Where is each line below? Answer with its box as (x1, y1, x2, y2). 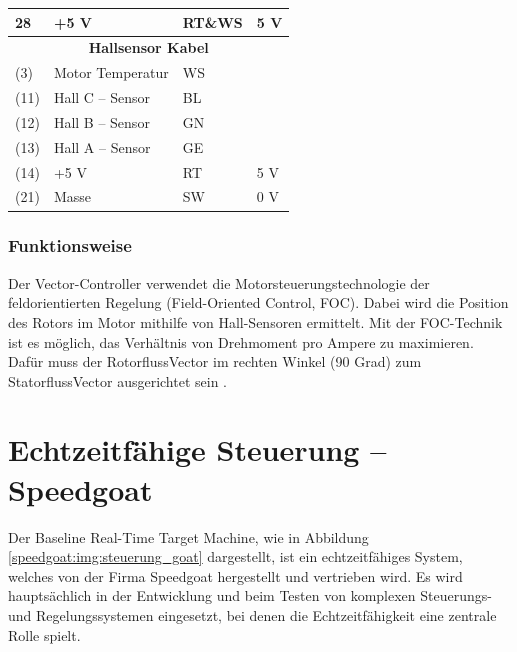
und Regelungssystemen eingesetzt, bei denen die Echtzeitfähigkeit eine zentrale (8, 604, 497, 625)
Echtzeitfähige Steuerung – (8, 429, 387, 470)
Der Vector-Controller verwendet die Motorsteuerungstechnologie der (8, 272, 430, 293)
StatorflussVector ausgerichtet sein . (8, 370, 227, 391)
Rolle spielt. (8, 624, 81, 645)
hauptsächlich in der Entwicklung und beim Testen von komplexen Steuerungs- (8, 585, 492, 606)
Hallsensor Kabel (88, 37, 209, 58)
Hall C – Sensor (53, 87, 151, 108)
